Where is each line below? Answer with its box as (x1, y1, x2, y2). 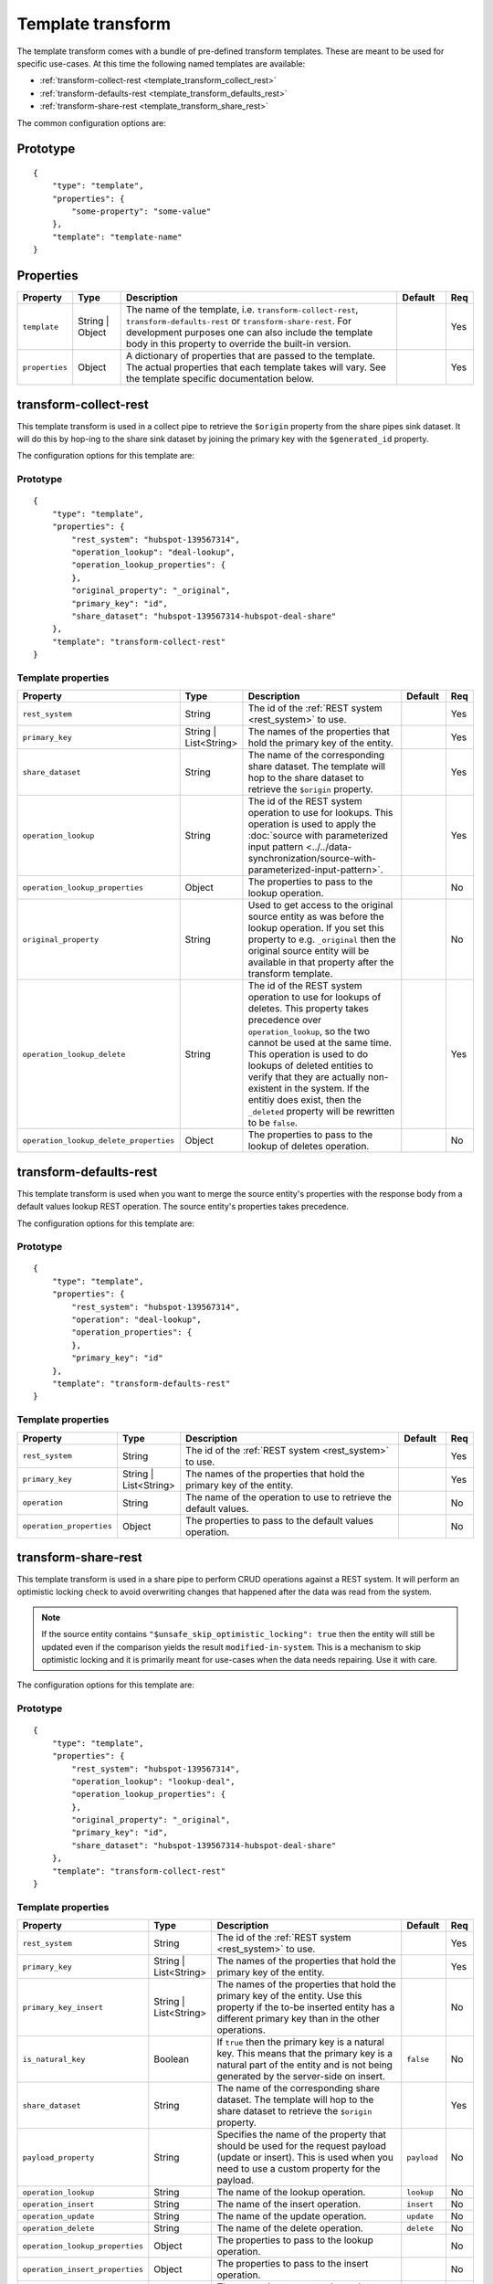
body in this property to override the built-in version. (125, 338, 351, 351)
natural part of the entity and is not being (216, 2058, 393, 2071)
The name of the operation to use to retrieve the (185, 1490, 393, 1503)
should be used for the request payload (216, 2140, 387, 2152)
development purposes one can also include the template (125, 326, 373, 339)
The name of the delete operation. (216, 2222, 364, 2235)
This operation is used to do (247, 1048, 369, 1061)
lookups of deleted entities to (247, 1060, 373, 1073)
